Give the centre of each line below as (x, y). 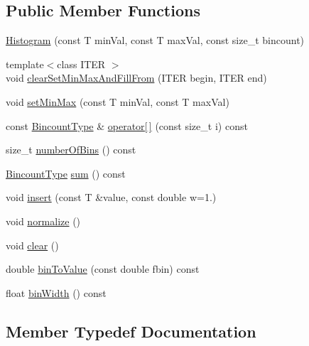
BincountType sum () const (66, 173)
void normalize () (43, 221)
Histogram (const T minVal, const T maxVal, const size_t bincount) (155, 40)
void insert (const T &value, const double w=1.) (111, 197)
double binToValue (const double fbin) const (103, 269)
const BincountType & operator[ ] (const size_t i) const (127, 125)
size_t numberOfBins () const (71, 150)
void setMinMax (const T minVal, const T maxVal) (118, 101)
